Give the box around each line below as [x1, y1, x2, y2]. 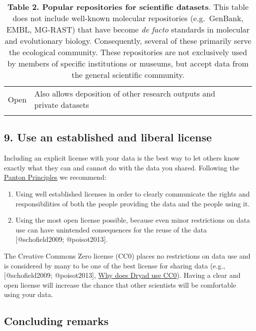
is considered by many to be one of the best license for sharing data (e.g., [4, 260, 225, 270]
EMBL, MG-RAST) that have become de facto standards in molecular [6, 24, 250, 35]
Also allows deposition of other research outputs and [34, 88, 216, 99]
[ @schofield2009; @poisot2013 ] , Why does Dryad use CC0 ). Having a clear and [4, 270, 241, 280]
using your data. [4, 289, 53, 299]
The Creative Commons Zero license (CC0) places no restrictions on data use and [4, 250, 251, 261]
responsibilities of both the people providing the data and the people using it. [15, 198, 250, 208]
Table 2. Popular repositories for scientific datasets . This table [7, 1, 249, 12]
